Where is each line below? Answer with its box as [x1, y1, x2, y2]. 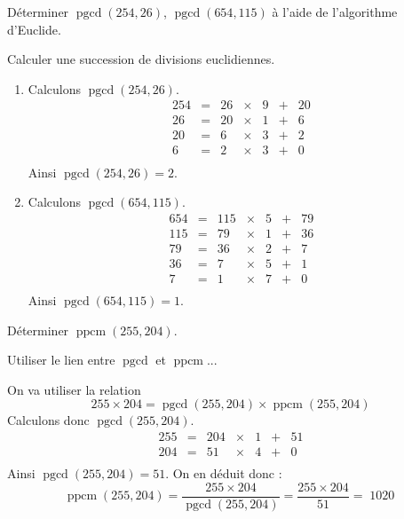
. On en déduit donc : [165, 463, 282, 482]
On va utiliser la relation [7, 380, 141, 398]
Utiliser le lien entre [7, 350, 115, 369]
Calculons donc [7, 411, 90, 429]
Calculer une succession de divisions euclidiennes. [7, 50, 275, 68]
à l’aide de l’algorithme [272, 3, 398, 20]
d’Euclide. [7, 20, 61, 38]
